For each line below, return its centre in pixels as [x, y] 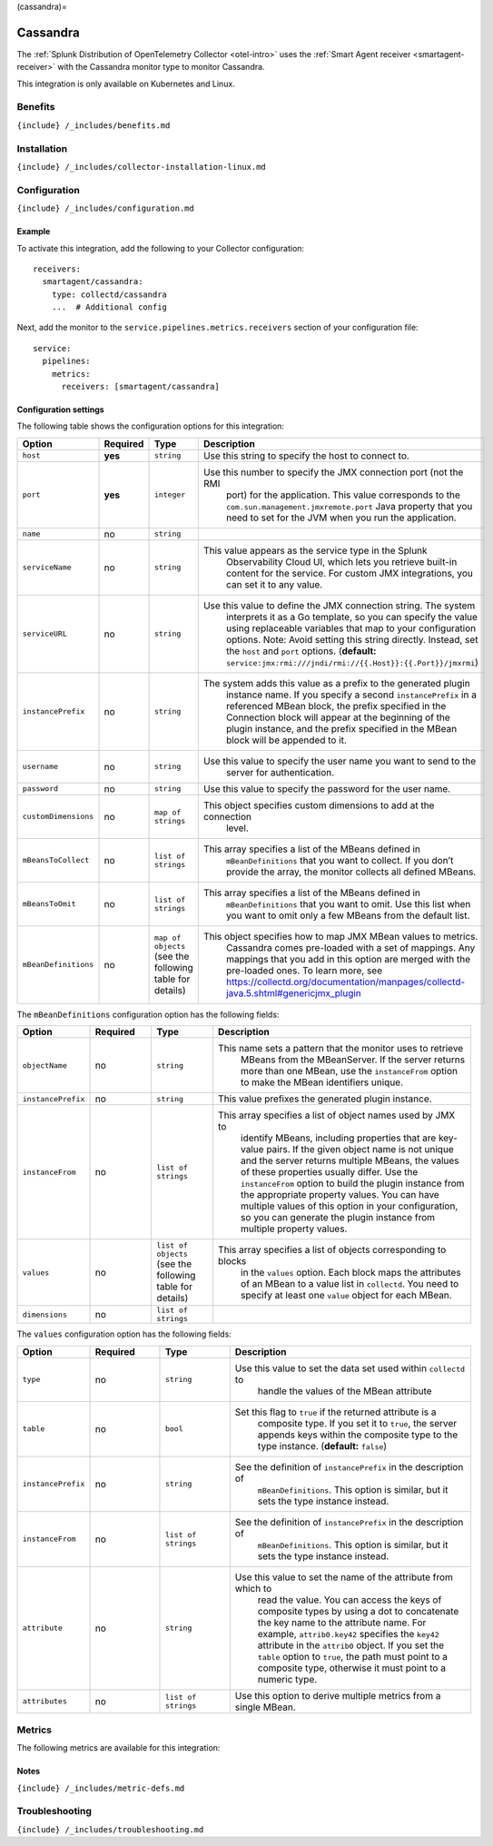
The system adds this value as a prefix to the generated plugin [337, 683]
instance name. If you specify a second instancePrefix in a [351, 695]
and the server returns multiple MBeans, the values [350, 1160]
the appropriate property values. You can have [340, 1195]
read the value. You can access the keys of [350, 1600]
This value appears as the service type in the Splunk [315, 550]
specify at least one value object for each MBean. [347, 1296]
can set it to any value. [274, 584]
